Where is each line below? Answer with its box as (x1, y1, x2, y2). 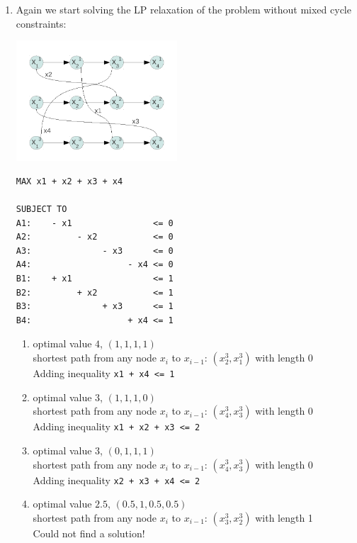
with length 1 (255, 510, 313, 525)
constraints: (16, 16, 67, 30)
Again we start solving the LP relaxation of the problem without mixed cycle (16, 2, 351, 16)
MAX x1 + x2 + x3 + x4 (16, 176, 123, 186)
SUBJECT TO (16, 204, 67, 215)
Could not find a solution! (33, 525, 145, 540)
